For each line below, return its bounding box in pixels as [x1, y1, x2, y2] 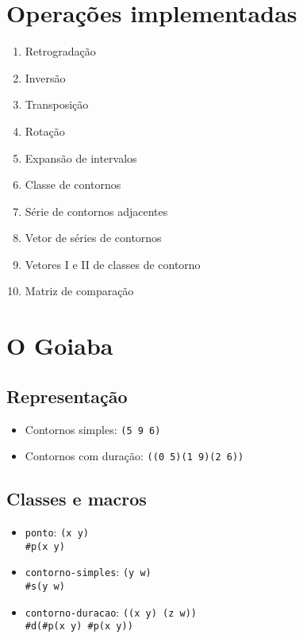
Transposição [25, 96, 89, 113]
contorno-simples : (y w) [25, 563, 151, 580]
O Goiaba [6, 329, 113, 362]
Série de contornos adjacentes [25, 202, 168, 219]
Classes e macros [6, 486, 147, 511]
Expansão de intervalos [25, 149, 137, 166]
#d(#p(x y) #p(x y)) [25, 621, 133, 632]
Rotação [25, 122, 65, 139]
